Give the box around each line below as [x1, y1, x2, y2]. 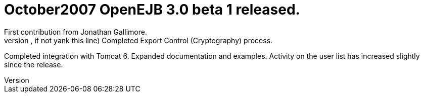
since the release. [4, 60, 63, 69]
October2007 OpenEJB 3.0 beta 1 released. [4, 1, 300, 18]
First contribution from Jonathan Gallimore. [4, 27, 147, 36]
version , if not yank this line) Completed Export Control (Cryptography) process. [4, 36, 273, 45]
